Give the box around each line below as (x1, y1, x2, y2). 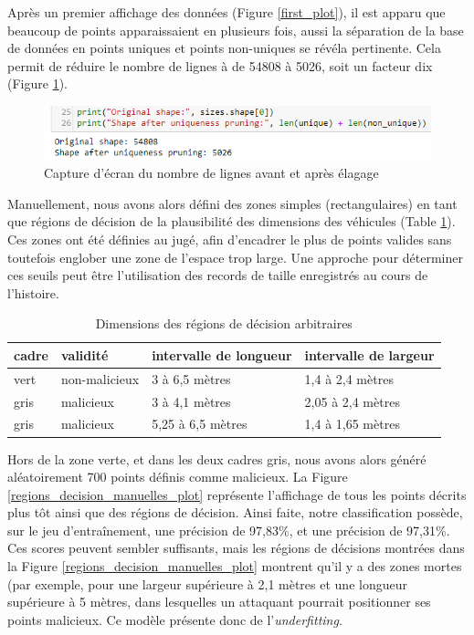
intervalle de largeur (304, 345, 435, 364)
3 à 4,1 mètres (152, 391, 231, 411)
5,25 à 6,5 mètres (152, 414, 248, 433)
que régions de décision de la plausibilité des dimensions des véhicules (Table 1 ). (7, 212, 456, 231)
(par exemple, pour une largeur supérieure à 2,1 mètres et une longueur (7, 574, 407, 593)
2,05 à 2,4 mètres (304, 391, 400, 411)
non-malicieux (60, 369, 140, 388)
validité (60, 345, 109, 364)
